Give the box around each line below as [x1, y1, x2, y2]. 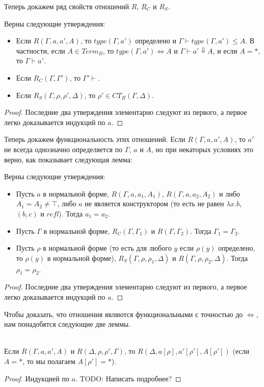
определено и [135, 35, 176, 46]
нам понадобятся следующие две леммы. [4, 319, 131, 329]
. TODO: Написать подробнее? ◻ [75, 373, 181, 383]
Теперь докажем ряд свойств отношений [4, 1, 129, 11]
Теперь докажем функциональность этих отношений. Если [4, 134, 186, 144]
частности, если [16, 45, 65, 56]
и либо [219, 188, 240, 199]
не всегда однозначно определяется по [4, 143, 123, 154]
